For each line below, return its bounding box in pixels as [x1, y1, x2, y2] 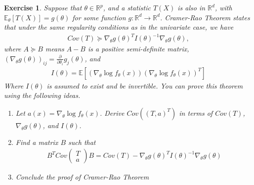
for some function [72, 12, 126, 22]
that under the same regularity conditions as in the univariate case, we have [4, 22, 234, 32]
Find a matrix [15, 137, 58, 147]
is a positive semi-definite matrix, [88, 44, 189, 54]
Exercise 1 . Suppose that [4, 2, 82, 12]
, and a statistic [103, 2, 151, 12]
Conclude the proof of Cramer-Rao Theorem [15, 172, 149, 182]
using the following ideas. [4, 90, 81, 100]
